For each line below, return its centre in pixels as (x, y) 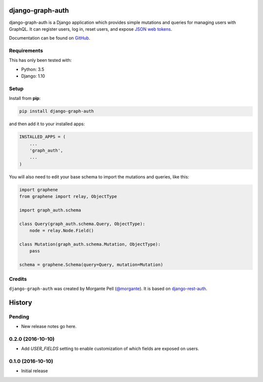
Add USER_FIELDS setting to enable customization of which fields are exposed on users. (110, 349)
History (21, 302)
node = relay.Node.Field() (62, 231)
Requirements (26, 51)
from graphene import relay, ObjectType (68, 197)
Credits (18, 279)
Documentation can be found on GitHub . (49, 38)
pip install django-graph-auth (57, 111)
